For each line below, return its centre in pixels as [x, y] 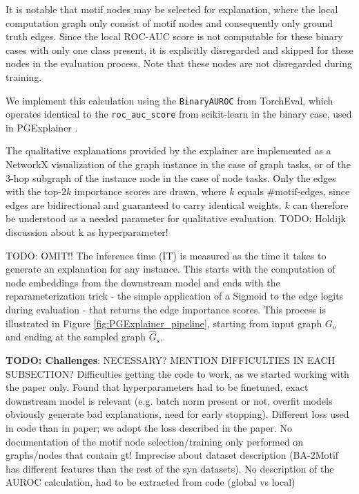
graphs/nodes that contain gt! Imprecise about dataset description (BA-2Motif [172, 455]
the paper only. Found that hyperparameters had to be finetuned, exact [157, 387]
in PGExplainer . [42, 127]
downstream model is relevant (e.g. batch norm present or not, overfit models [169, 400]
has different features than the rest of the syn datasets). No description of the [170, 468]
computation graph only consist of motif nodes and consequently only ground [169, 22]
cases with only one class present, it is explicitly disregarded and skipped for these [179, 49]
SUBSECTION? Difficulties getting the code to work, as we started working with [177, 373]
